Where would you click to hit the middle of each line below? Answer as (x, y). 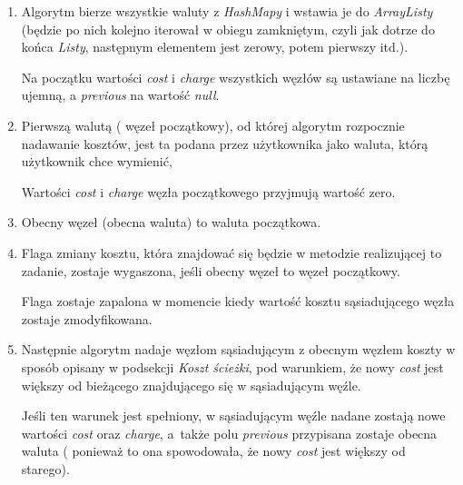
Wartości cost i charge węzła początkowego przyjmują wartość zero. (208, 191)
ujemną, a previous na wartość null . (120, 95)
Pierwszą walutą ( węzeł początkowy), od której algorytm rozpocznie (213, 125)
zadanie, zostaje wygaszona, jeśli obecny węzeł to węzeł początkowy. (211, 270)
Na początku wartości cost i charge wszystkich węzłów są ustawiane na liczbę (236, 77)
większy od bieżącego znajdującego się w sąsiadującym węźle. (191, 385)
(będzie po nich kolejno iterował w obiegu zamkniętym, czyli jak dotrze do (228, 29)
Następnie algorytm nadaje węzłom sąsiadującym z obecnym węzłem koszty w (238, 349)
